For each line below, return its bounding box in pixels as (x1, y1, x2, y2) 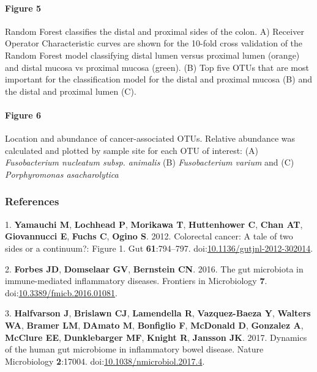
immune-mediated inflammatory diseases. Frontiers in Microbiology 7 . (5, 274, 267, 287)
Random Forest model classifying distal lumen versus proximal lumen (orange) (5, 48, 300, 61)
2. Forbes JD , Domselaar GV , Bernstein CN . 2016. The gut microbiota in (5, 262, 304, 275)
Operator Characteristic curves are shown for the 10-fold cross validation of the (5, 37, 303, 49)
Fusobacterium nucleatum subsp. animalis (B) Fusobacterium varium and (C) (5, 156, 294, 169)
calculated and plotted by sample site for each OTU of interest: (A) (5, 144, 259, 156)
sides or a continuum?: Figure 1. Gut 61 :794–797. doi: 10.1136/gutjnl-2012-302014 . (5, 241, 313, 254)
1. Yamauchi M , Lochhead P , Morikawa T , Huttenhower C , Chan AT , (5, 217, 303, 230)
